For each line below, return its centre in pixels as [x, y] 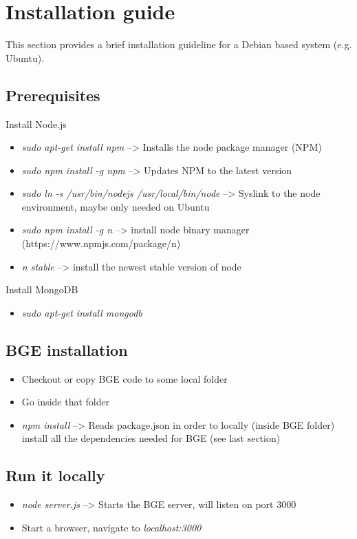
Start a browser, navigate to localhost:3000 [111, 527]
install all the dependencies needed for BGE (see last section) [151, 438]
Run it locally [55, 475]
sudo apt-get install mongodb [82, 312]
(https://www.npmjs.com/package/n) [101, 243]
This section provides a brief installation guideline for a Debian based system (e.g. [179, 44]
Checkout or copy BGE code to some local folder [125, 378]
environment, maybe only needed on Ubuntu [116, 206]
